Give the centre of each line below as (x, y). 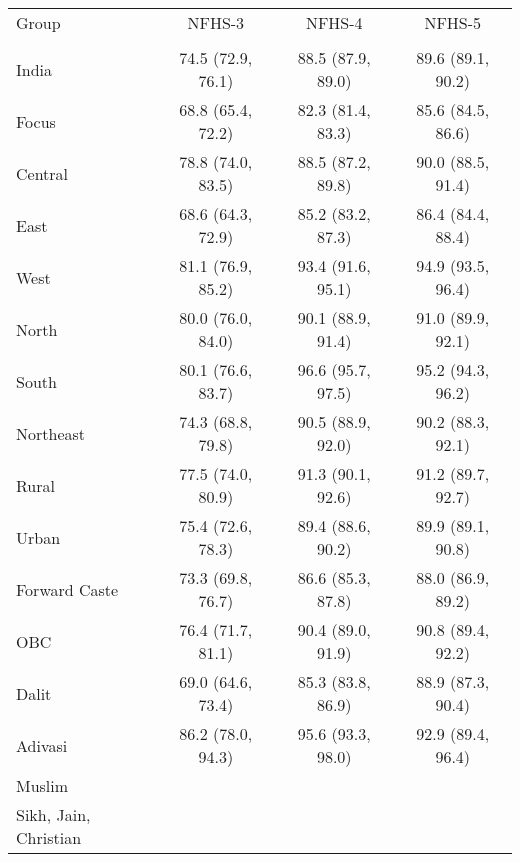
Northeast (51, 433)
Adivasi (42, 745)
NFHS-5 (453, 22)
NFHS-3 (216, 22)
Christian (49, 837)
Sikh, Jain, (53, 814)
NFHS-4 (334, 22)
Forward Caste (67, 589)
